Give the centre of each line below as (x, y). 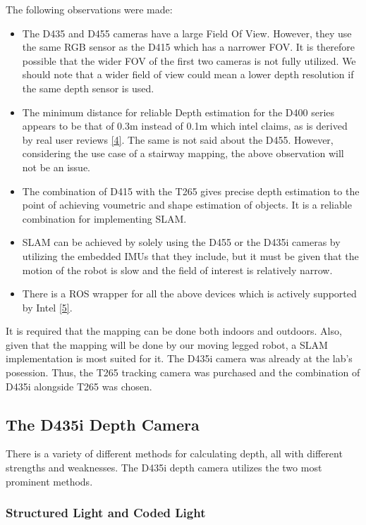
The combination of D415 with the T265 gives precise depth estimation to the (191, 191)
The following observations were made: (89, 9)
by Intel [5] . (47, 307)
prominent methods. (49, 481)
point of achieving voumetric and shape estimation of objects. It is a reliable (187, 205)
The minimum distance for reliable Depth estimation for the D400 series (178, 112)
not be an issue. (56, 167)
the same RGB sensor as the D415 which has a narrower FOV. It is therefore (189, 47)
